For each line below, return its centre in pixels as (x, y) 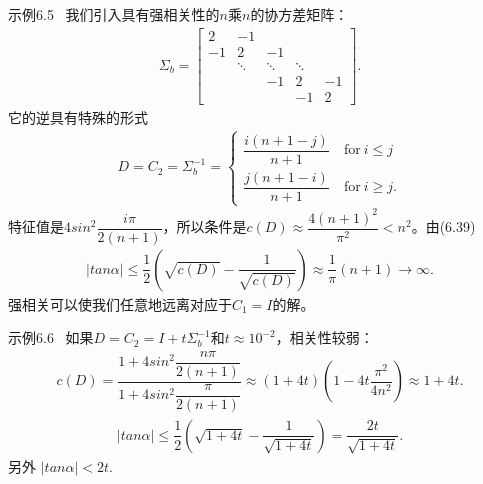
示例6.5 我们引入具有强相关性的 (114, 14)
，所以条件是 (204, 226)
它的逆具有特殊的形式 (78, 116)
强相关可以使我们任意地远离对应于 (120, 303)
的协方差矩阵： (299, 14)
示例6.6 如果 (51, 337)
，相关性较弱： (324, 337)
